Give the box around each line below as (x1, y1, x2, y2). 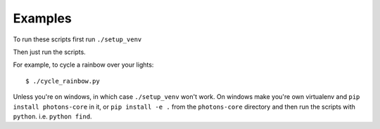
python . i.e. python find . (13, 112, 92, 121)
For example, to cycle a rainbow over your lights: (13, 60, 154, 69)
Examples (13, 11, 72, 26)
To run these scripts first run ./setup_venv (13, 35, 142, 43)
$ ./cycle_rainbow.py (25, 77, 100, 85)
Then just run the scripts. (13, 48, 86, 56)
